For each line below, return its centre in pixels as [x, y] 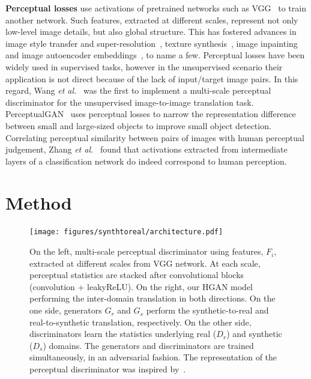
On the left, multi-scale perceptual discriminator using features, [146, 251]
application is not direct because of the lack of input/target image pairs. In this [152, 78]
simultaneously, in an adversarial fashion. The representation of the [153, 357]
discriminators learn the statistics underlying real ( [123, 334]
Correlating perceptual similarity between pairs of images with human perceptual [155, 137]
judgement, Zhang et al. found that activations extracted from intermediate [146, 149]
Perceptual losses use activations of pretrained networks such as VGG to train [156, 8]
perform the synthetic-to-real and [207, 310]
